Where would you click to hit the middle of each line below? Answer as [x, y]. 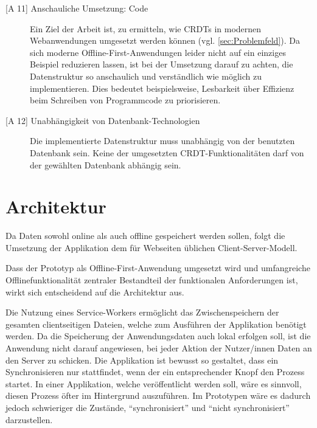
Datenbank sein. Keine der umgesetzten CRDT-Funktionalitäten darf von [167, 152]
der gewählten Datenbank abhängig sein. [106, 164]
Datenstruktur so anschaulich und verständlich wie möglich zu [146, 76]
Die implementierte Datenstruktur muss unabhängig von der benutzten [162, 141]
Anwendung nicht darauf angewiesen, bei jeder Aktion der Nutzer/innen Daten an [159, 348]
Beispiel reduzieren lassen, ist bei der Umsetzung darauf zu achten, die [162, 64]
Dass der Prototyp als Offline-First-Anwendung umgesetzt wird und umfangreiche [158, 268]
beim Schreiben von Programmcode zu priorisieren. [125, 100]
